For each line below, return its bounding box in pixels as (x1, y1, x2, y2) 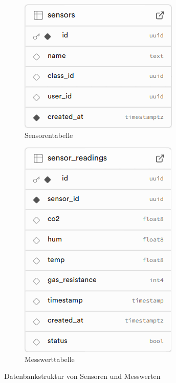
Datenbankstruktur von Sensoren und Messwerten (4, 371, 161, 381)
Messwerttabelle (25, 353, 75, 364)
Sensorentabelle (25, 129, 73, 140)
